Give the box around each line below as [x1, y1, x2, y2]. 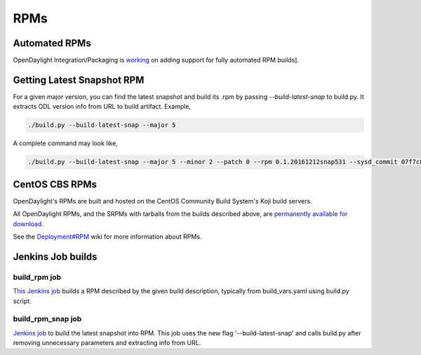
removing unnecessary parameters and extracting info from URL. [13, 339, 201, 347]
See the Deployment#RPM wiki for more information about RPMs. [13, 232, 202, 241]
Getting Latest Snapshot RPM [13, 74, 145, 86]
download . [13, 220, 44, 228]
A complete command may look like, [13, 139, 119, 147]
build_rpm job [13, 272, 61, 282]
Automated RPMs [13, 37, 91, 49]
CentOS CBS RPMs [13, 178, 98, 190]
